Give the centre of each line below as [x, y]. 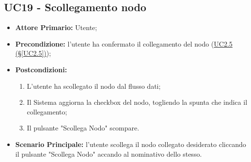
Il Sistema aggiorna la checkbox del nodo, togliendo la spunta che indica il [137, 102]
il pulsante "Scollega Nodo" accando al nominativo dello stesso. [109, 154]
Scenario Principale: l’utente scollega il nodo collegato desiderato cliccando [131, 144]
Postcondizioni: [41, 69]
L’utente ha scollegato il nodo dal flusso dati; [94, 86]
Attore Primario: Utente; [56, 27]
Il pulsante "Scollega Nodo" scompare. [83, 128]
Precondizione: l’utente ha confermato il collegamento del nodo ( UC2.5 [124, 43]
